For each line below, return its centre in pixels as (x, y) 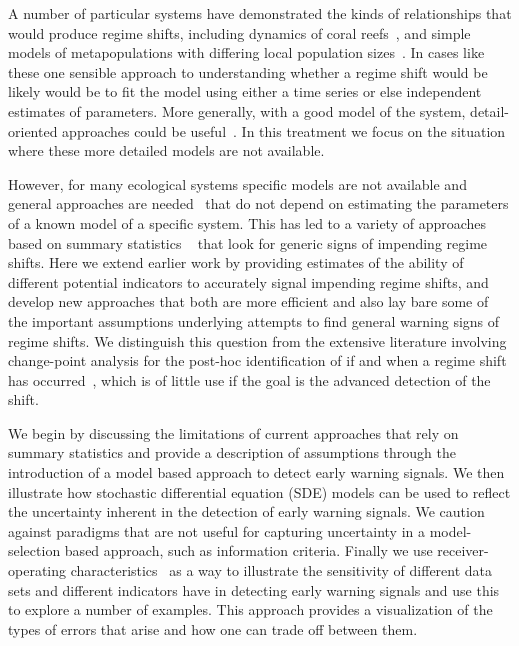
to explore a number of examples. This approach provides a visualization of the (250, 609)
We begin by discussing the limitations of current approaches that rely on (233, 432)
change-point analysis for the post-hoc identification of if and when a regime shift (257, 360)
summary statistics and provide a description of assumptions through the (232, 452)
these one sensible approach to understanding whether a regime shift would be (248, 71)
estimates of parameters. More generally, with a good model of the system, (237, 110)
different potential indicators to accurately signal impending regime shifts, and (248, 281)
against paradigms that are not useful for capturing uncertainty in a (216, 530)
